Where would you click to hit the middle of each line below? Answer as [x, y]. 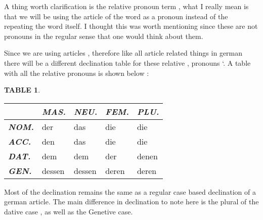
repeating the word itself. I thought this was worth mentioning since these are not [131, 26]
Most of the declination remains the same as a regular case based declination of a [130, 191]
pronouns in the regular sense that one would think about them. [104, 36]
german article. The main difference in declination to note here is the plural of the [131, 202]
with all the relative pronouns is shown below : [77, 73]
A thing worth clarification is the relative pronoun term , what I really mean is [126, 6]
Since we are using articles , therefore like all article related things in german [123, 53]
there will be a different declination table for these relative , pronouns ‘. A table [127, 62]
